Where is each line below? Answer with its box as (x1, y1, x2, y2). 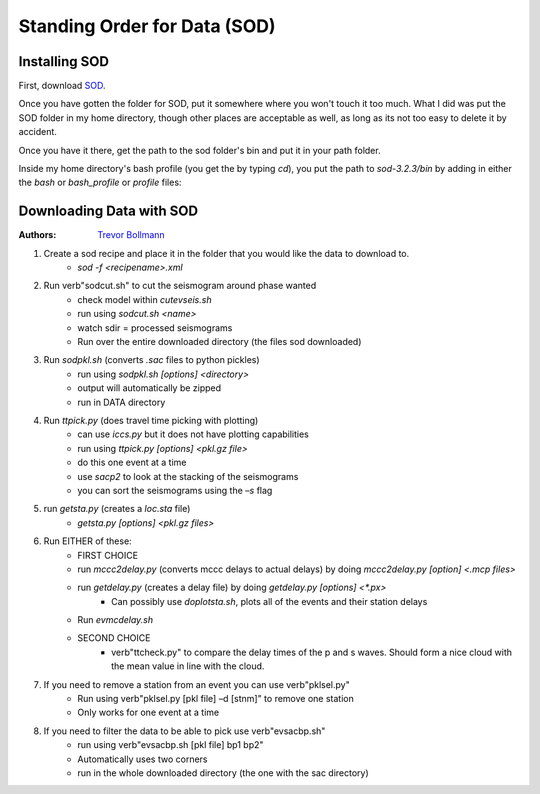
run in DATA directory (77, 396, 166, 408)
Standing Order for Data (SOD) (18, 15, 276, 37)
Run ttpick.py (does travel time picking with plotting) (43, 415, 259, 426)
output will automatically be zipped (77, 382, 222, 394)
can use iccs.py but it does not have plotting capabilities (77, 428, 310, 440)
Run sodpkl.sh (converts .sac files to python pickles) (43, 354, 260, 366)
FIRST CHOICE (77, 549, 139, 561)
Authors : (18, 229, 57, 241)
